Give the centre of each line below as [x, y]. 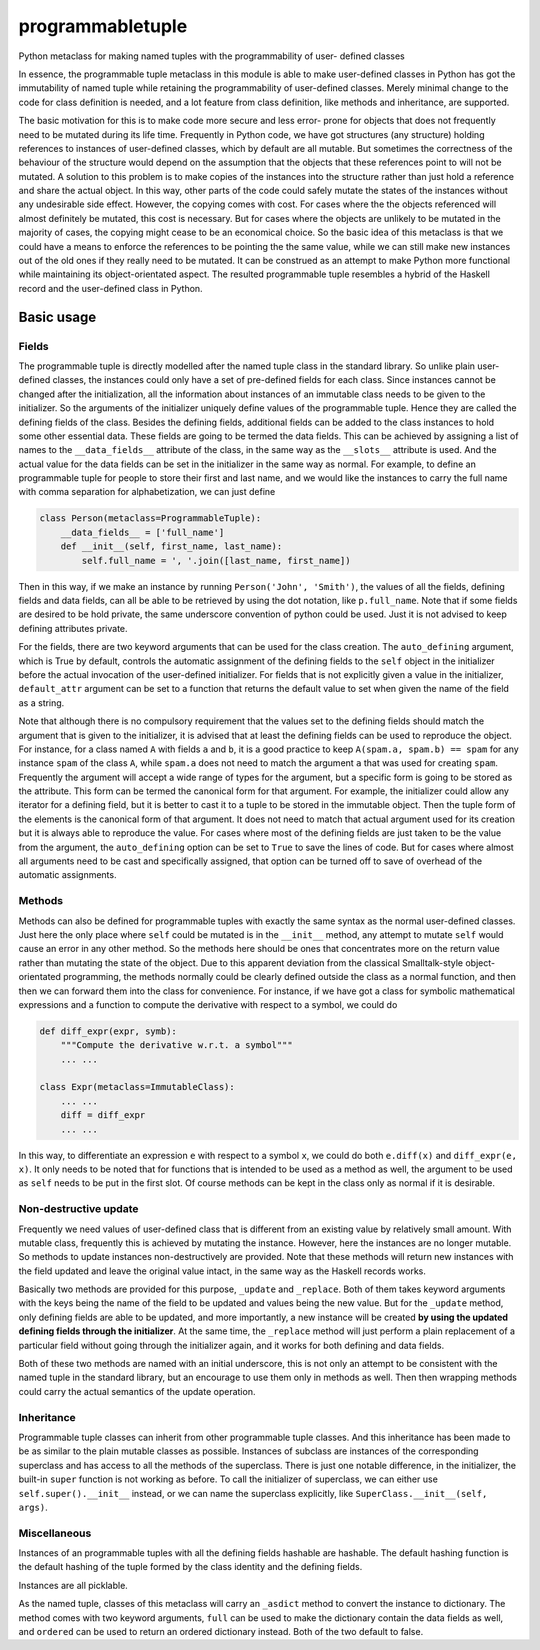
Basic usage [57, 316]
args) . [33, 1507]
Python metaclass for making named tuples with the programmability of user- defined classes [211, 56]
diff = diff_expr [103, 1115]
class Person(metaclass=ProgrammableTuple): [150, 518]
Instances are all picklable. [73, 1585]
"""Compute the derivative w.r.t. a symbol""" [177, 1045]
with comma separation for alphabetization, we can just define [147, 492]
